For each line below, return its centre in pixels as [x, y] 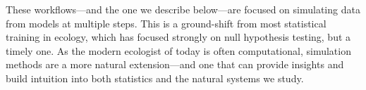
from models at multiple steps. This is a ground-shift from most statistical [166, 23]
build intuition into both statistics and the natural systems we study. [155, 78]
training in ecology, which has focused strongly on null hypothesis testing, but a [178, 37]
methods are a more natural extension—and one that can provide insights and [175, 64]
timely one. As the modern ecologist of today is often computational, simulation [178, 50]
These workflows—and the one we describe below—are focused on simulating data [183, 9]
